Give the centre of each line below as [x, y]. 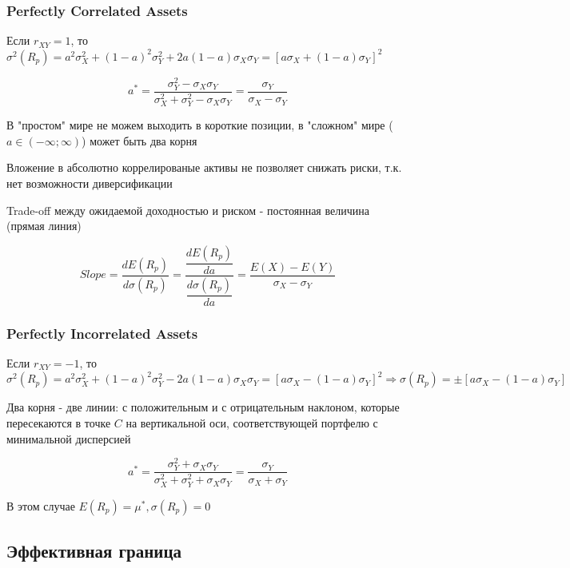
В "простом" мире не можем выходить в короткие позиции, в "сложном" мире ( [200, 125]
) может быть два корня [140, 140]
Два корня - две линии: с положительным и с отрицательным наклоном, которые [203, 407]
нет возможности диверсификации [90, 183]
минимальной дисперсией [69, 438]
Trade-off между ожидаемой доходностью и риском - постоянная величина [188, 210]
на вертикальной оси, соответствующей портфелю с [252, 423]
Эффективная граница [94, 550]
